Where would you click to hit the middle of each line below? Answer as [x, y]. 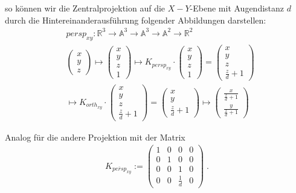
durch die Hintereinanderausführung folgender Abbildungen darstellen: [136, 20]
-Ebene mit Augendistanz [237, 8]
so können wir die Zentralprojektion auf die [85, 8]
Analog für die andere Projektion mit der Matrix [95, 137]
